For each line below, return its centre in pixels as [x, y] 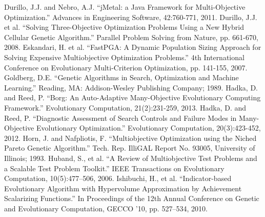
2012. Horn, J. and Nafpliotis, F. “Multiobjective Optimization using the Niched [130, 138]
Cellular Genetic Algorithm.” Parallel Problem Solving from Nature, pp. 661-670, [131, 37]
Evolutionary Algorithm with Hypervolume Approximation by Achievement [123, 188]
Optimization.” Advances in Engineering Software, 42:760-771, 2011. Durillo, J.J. [131, 17]
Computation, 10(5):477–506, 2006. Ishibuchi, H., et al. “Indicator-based [118, 178]
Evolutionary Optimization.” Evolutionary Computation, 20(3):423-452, [148, 128]
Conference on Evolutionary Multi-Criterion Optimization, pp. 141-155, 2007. [126, 67]
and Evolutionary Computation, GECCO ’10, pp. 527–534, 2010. [106, 208]
